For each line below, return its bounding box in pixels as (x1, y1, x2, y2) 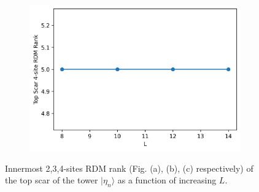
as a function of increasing (117, 174, 217, 186)
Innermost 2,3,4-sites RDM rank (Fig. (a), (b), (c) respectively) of (5, 161, 253, 174)
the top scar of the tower (5, 174, 98, 186)
